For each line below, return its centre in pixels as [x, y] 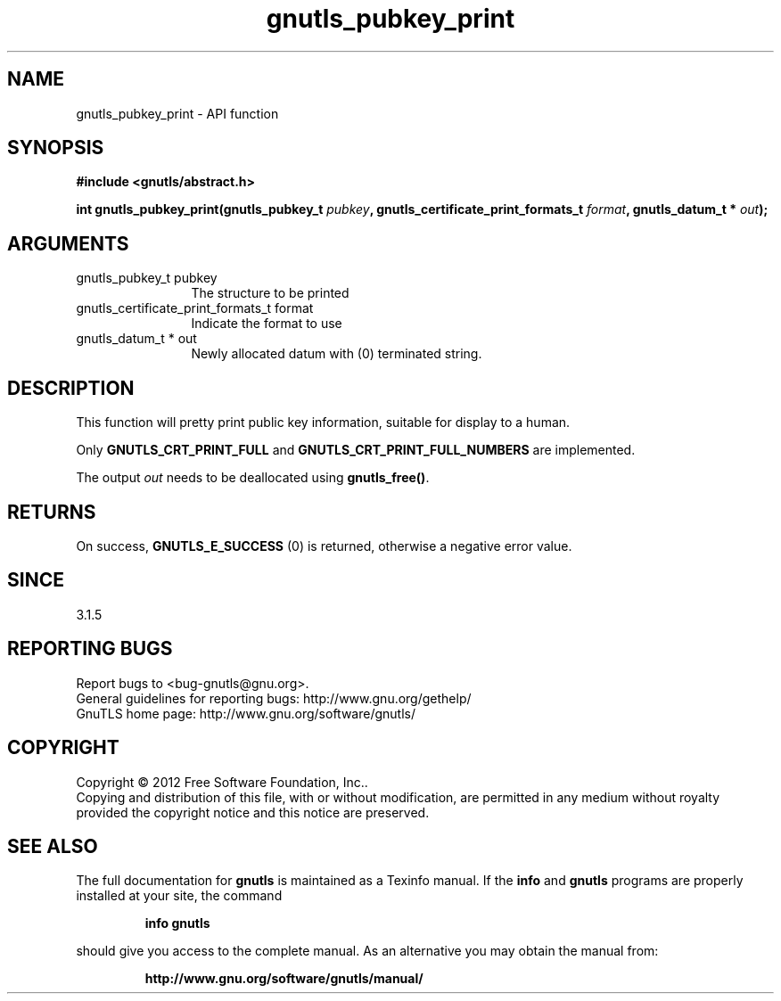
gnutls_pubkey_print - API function [177, 113]
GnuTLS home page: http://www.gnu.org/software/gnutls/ [246, 713]
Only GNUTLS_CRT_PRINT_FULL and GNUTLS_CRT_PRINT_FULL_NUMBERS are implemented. [356, 450]
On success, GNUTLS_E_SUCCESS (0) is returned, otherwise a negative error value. [324, 546]
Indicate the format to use [267, 324]
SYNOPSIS [56, 148]
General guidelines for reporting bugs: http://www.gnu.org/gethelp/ [274, 698]
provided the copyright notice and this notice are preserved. [253, 812]
